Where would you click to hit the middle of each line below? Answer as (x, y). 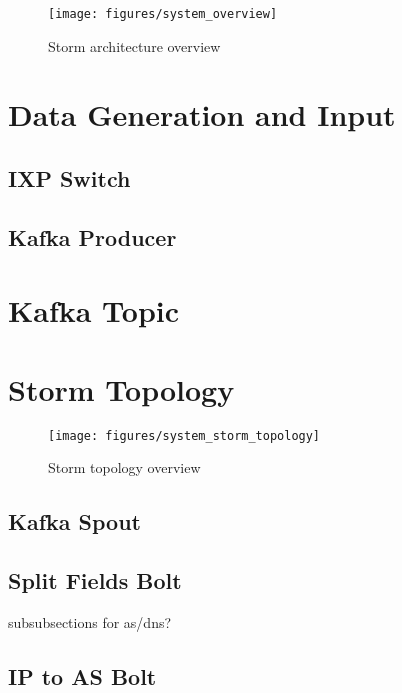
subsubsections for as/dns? (90, 621)
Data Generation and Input (202, 114)
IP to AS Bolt (82, 675)
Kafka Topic (94, 310)
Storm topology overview (124, 467)
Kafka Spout (74, 521)
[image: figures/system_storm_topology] (184, 435)
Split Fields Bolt (95, 580)
